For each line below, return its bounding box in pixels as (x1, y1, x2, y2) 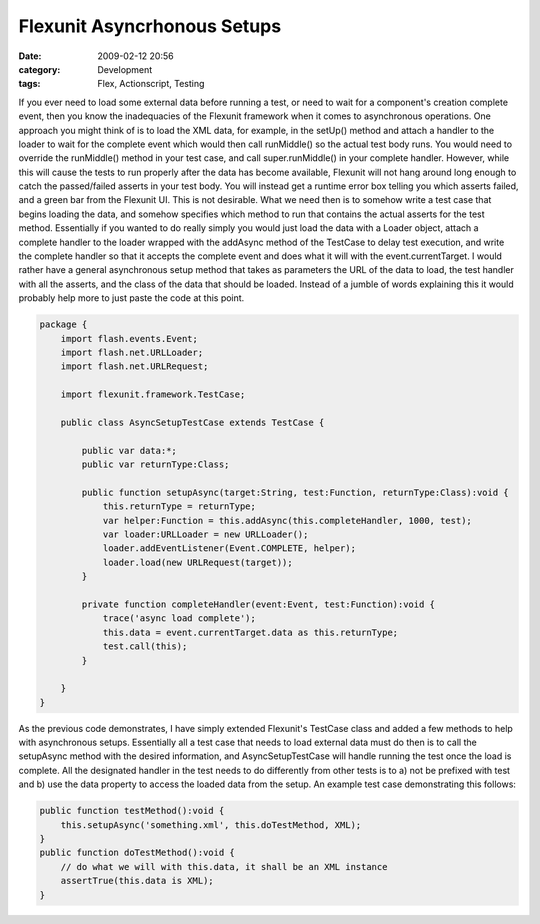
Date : (18, 50, 42, 62)
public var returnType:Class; (81, 459, 230, 470)
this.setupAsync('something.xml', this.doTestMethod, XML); (60, 819, 362, 830)
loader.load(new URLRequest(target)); (102, 556, 294, 568)
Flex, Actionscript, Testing (97, 78, 205, 90)
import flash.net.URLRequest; (60, 361, 209, 372)
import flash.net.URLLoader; (60, 346, 204, 358)
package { (39, 319, 88, 330)
